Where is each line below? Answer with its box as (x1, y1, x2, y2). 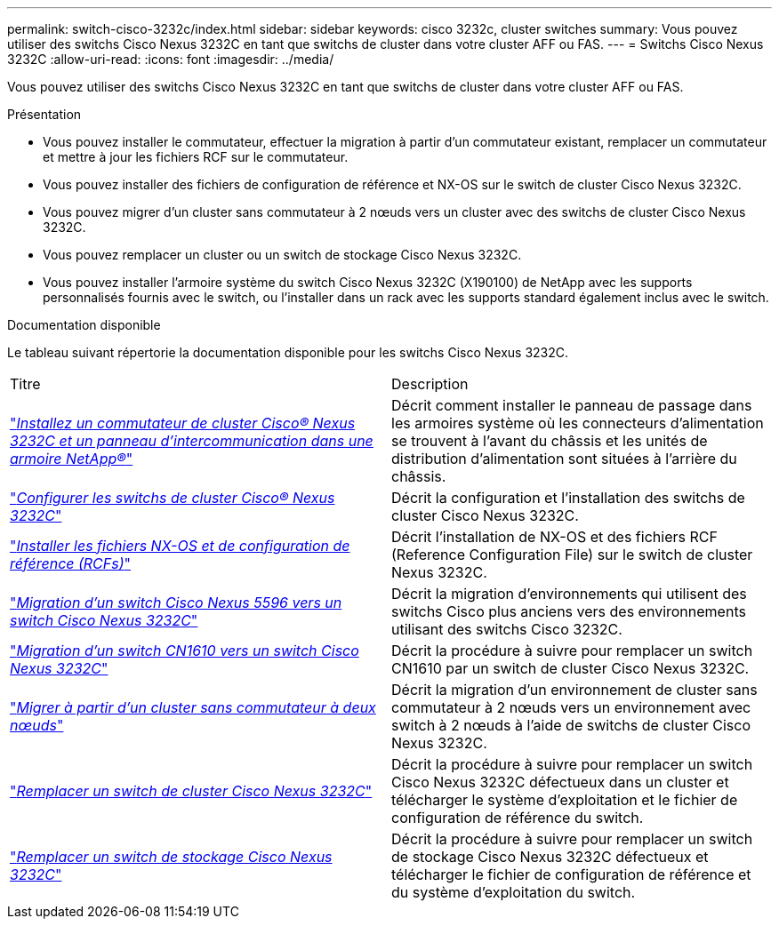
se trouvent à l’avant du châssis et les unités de (391, 432, 708, 450)
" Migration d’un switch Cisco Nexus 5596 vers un (10, 594, 342, 611)
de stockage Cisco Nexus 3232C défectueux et (391, 848, 709, 866)
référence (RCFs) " (10, 555, 131, 572)
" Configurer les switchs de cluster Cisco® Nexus (10, 489, 335, 507)
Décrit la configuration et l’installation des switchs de (391, 489, 745, 507)
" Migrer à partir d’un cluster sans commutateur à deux (10, 698, 376, 716)
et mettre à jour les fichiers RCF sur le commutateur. (43, 149, 349, 164)
